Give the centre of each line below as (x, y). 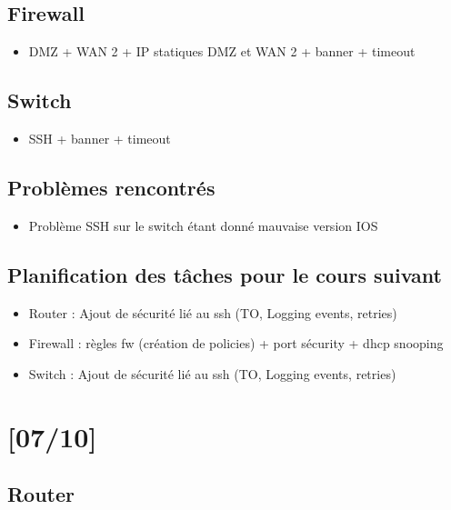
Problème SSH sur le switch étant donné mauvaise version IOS (203, 225)
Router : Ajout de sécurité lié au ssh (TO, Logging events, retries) (213, 312)
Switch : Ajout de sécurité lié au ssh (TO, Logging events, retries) (212, 373)
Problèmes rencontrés (111, 187)
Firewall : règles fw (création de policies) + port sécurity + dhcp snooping (236, 343)
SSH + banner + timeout (100, 138)
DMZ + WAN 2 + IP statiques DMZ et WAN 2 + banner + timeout (222, 51)
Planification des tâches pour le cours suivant (225, 274)
